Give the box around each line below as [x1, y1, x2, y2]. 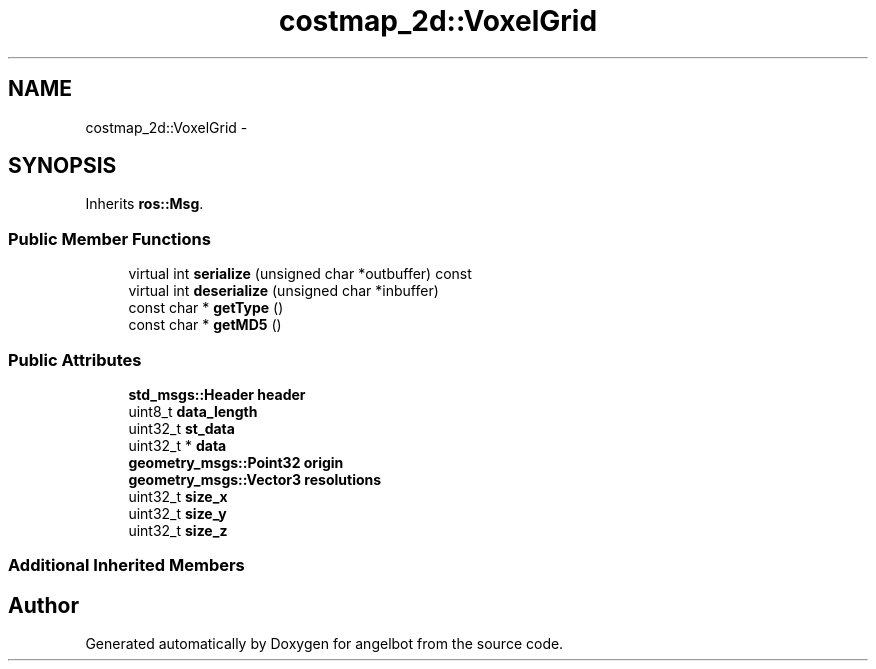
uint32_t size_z [128, 521, 228, 539]
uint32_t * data [128, 436, 227, 454]
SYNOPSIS [8, 153, 117, 179]
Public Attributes [8, 349, 142, 370]
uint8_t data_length [128, 402, 258, 420]
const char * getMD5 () [128, 316, 282, 334]
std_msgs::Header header [128, 385, 306, 403]
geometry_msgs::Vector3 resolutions [128, 470, 382, 488]
